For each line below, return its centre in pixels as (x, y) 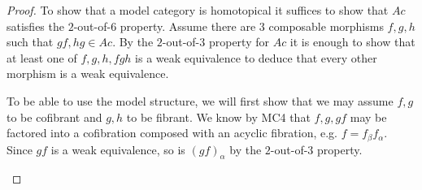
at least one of (42, 57)
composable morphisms (326, 26)
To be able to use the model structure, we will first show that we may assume (200, 100)
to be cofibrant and (54, 117)
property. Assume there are (188, 26)
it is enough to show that (352, 42)
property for (239, 42)
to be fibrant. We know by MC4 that (218, 117)
